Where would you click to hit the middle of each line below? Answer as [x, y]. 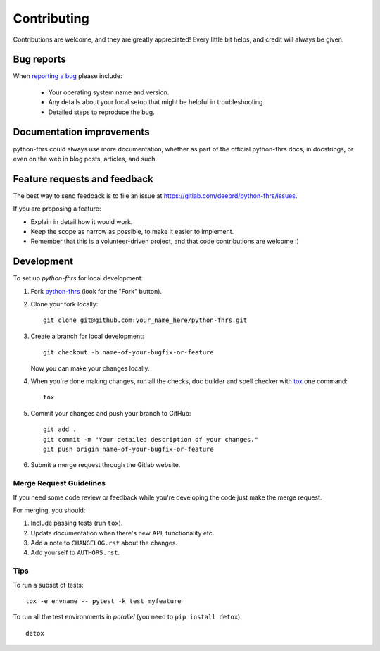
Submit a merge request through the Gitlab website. [106, 465]
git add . [60, 429]
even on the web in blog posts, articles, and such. [85, 159]
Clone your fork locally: [64, 304]
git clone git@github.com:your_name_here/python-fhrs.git [145, 320]
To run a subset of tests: [48, 585]
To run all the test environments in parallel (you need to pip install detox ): [127, 617]
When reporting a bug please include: [68, 76]
